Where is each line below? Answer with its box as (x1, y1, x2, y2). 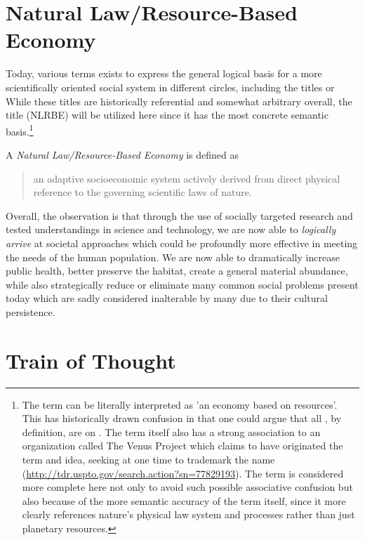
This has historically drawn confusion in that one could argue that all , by (22, 411, 342, 426)
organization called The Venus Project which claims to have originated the (22, 438, 343, 453)
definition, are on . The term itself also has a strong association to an (22, 424, 321, 439)
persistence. (6, 304, 55, 319)
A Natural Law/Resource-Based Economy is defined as (6, 147, 239, 162)
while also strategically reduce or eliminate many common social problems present (6, 277, 359, 291)
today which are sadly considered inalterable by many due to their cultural (6, 291, 328, 305)
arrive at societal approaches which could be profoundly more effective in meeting (6, 235, 358, 250)
